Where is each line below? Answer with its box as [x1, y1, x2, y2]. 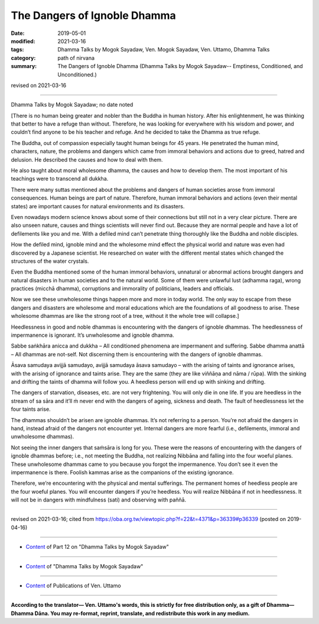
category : [11, 54, 36, 62]
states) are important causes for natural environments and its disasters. [11, 202, 185, 210]
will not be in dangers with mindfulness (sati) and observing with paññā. [11, 496, 186, 503]
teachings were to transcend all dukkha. [11, 175, 109, 182]
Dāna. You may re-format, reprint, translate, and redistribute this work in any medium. [34, 610, 250, 617]
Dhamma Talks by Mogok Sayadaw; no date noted [11, 101, 134, 108]
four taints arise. [11, 406, 51, 413]
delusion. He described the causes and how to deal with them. [11, 156, 163, 163]
